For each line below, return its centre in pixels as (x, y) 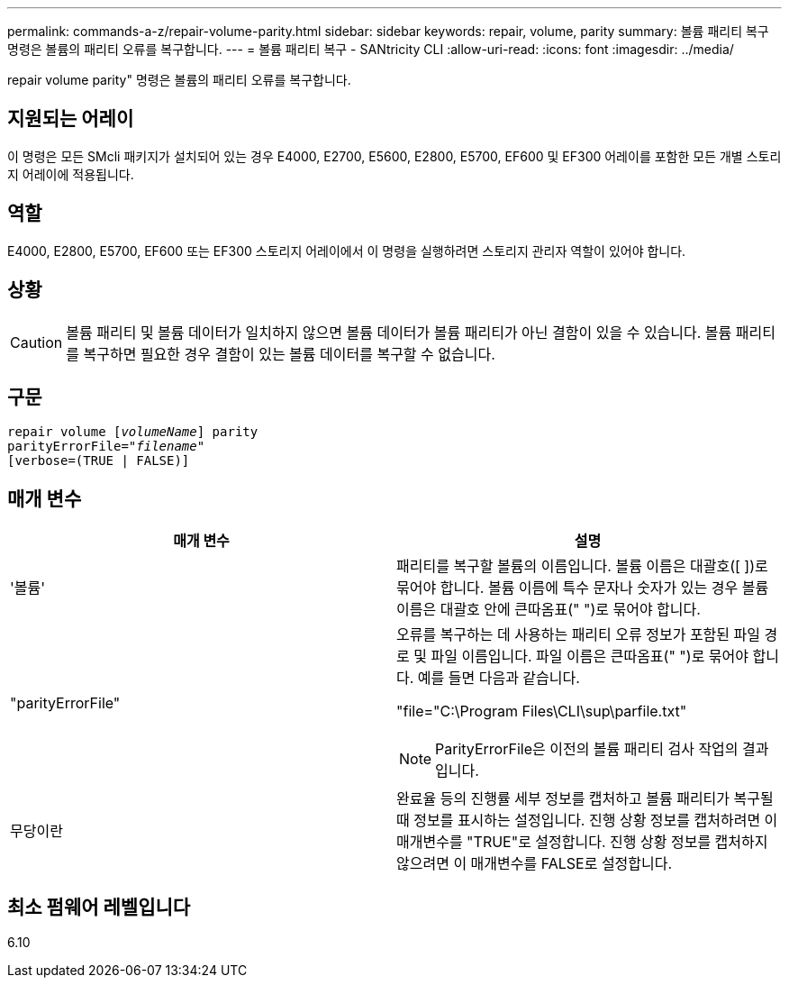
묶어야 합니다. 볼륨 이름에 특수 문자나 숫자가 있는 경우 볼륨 (583, 588)
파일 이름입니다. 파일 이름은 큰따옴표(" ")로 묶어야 (590, 657)
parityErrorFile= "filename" (106, 447)
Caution (36, 342)
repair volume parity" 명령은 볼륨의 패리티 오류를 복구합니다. (179, 80)
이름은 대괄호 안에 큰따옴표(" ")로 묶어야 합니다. (549, 610)
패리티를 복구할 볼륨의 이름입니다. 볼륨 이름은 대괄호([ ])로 (582, 566)
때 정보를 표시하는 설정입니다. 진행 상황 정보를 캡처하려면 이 (587, 821)
